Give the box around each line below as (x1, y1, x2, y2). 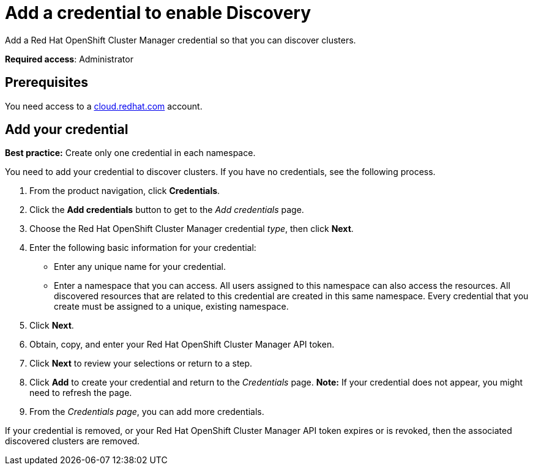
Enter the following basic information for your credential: (29, 242, 256, 253)
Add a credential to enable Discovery (5, 2, 311, 23)
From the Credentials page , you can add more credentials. (29, 406, 264, 417)
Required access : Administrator (5, 53, 133, 64)
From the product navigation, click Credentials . (29, 185, 220, 196)
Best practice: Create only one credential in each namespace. (5, 147, 256, 159)
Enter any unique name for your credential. (54, 261, 226, 272)
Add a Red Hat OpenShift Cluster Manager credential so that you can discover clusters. (5, 34, 356, 45)
